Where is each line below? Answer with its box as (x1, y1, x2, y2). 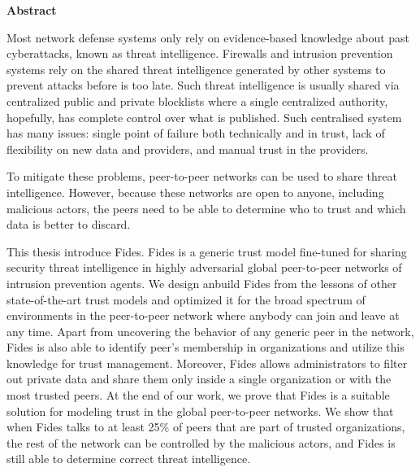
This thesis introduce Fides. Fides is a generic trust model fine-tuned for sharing (6, 243, 407, 260)
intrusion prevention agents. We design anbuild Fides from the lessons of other (6, 274, 397, 291)
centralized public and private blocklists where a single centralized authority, (6, 92, 388, 109)
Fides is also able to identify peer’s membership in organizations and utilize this (6, 339, 405, 356)
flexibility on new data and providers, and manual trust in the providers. (6, 140, 369, 157)
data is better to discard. (6, 216, 131, 233)
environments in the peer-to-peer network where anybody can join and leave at (6, 307, 400, 324)
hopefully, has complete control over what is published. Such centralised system (6, 108, 402, 125)
